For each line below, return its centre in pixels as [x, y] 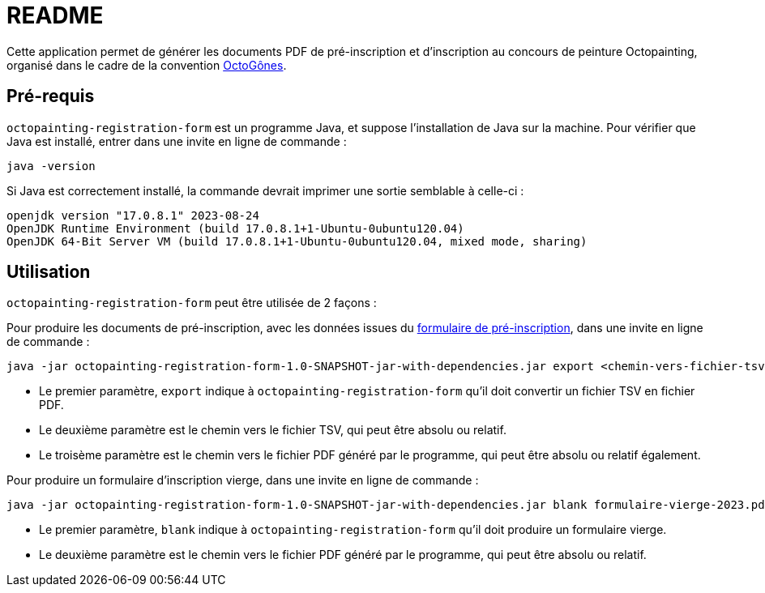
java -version [51, 166]
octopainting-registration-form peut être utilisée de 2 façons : [192, 303]
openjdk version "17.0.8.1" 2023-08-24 [133, 215]
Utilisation [49, 272]
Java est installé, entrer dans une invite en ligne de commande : [177, 141]
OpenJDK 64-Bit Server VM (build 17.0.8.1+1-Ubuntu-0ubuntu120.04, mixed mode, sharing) [297, 241]
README [55, 15]
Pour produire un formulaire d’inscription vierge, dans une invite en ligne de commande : [243, 480]
